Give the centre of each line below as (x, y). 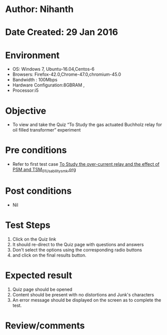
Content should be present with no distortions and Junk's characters (83, 294)
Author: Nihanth (39, 9)
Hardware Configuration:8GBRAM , (48, 85)
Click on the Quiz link (34, 239)
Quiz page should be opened (42, 289)
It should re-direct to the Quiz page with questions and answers (78, 244)
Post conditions (38, 191)
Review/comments (45, 325)
